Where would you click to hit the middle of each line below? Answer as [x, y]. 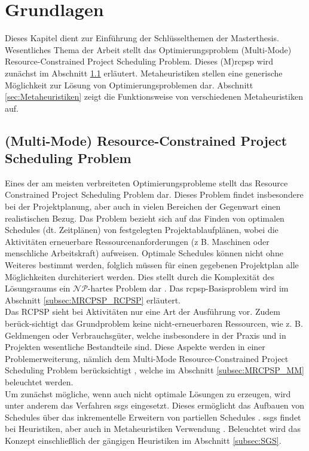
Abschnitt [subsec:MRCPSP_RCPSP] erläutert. [93, 300]
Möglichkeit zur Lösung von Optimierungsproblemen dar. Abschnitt [129, 85]
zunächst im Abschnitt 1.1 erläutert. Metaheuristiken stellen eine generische [144, 73]
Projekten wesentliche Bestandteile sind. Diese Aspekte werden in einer [135, 347]
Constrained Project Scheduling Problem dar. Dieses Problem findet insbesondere [154, 194]
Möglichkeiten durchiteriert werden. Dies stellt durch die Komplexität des [140, 276]
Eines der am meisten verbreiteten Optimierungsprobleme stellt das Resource [146, 182]
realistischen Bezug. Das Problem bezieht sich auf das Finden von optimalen [145, 218]
